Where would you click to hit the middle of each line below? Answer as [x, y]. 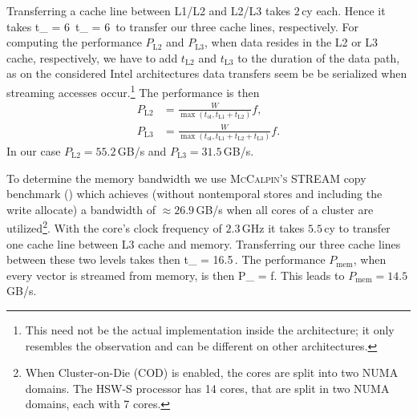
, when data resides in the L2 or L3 [291, 42]
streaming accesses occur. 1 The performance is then [133, 91]
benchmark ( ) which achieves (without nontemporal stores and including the [194, 194]
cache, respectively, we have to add [92, 57]
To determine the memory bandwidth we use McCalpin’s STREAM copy [186, 178]
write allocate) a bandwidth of [81, 209]
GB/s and [142, 150]
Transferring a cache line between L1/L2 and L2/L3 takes [149, 10]
